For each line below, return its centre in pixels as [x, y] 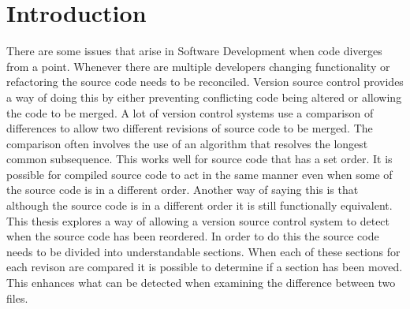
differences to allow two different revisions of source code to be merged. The [190, 128]
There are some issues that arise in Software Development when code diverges [194, 51]
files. [17, 298]
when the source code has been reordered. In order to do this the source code [193, 236]
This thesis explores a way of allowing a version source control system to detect [198, 220]
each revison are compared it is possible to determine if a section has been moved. [205, 267]
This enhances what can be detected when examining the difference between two [201, 283]
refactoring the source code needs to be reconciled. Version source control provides [205, 82]
